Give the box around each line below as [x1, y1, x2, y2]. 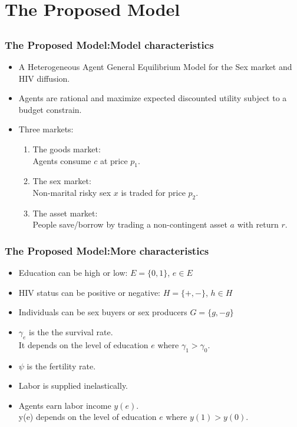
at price [100, 154, 128, 166]
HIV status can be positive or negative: [18, 286, 160, 298]
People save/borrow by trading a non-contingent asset [32, 218, 227, 231]
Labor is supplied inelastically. [18, 379, 128, 392]
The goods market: [32, 143, 101, 155]
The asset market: [32, 206, 98, 219]
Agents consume [32, 154, 91, 166]
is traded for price [121, 186, 186, 199]
